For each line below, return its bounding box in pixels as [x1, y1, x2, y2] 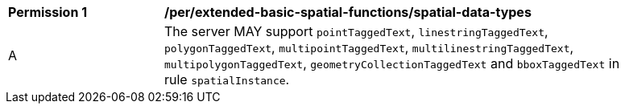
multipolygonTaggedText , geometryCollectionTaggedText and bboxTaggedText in [164, 55, 620, 71]
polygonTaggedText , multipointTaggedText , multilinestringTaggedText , [164, 39, 574, 55]
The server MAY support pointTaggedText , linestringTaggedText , [164, 23, 548, 39]
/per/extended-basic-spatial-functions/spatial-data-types [164, 4, 532, 20]
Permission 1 [8, 4, 88, 20]
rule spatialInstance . [164, 71, 290, 88]
